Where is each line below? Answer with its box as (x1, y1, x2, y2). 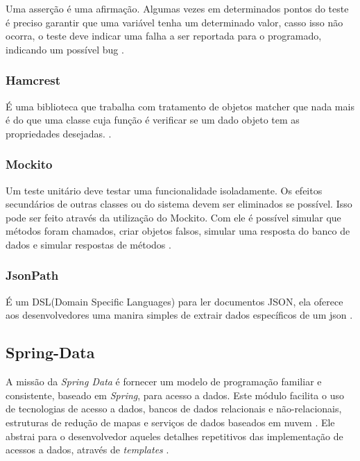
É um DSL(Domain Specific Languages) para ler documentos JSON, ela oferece (6, 294, 343, 308)
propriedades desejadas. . (6, 126, 112, 140)
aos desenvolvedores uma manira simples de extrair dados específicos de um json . (6, 308, 353, 322)
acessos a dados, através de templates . (6, 442, 169, 457)
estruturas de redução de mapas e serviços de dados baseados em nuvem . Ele (6, 414, 335, 429)
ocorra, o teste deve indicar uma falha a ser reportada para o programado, (6, 28, 322, 43)
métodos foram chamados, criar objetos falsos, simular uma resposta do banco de (6, 224, 350, 238)
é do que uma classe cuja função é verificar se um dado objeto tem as (6, 112, 300, 127)
